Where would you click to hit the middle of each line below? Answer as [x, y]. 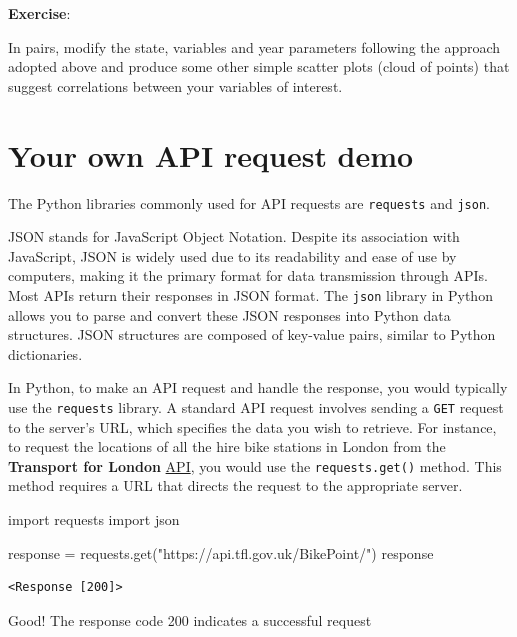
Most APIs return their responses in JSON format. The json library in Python [250, 294]
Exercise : [39, 13]
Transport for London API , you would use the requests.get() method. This [255, 465]
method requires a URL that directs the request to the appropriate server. [235, 485]
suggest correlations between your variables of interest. [175, 85]
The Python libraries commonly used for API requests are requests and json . [249, 202]
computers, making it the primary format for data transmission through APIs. [248, 275]
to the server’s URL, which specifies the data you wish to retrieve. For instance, [252, 426]
